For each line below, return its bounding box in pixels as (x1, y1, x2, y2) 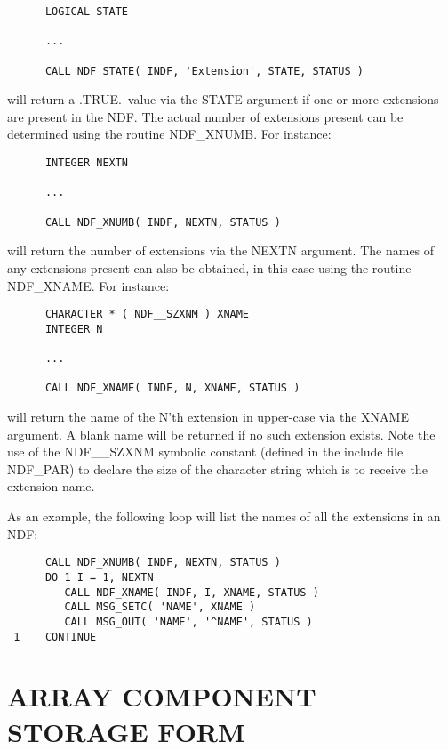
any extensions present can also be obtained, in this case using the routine (7, 258, 412, 277)
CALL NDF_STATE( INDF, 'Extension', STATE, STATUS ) (44, 64, 364, 77)
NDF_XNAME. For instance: (7, 276, 170, 294)
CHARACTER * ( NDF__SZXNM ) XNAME (44, 308, 250, 321)
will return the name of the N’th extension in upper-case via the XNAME (7, 407, 409, 426)
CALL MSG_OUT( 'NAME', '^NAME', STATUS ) (64, 615, 313, 628)
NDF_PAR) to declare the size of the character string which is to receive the (7, 459, 428, 478)
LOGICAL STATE (44, 5, 129, 18)
